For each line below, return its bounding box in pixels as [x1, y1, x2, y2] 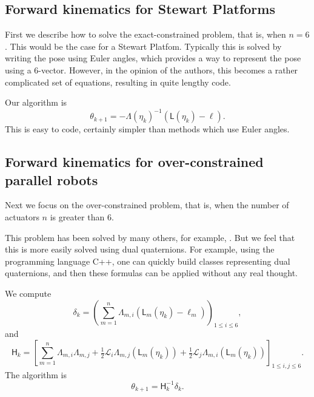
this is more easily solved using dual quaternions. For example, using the [5, 243, 275, 256]
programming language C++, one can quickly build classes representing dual [5, 254, 290, 267]
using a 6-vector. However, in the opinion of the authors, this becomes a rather [5, 63, 298, 76]
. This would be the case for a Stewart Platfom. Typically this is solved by [5, 39, 282, 52]
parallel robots [5, 170, 98, 189]
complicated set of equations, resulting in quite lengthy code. [5, 75, 231, 88]
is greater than [50, 211, 105, 223]
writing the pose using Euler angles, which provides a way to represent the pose [5, 52, 301, 64]
